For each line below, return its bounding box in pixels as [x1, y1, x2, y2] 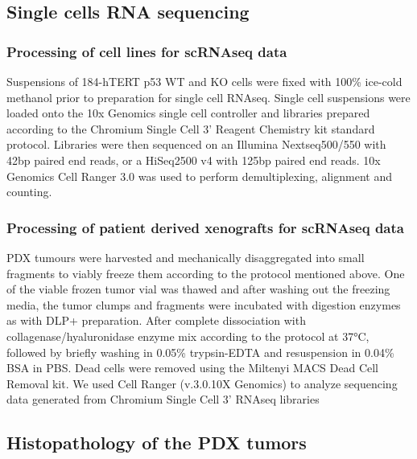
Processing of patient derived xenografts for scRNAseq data [6, 217, 404, 237]
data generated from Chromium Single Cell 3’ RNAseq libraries [6, 391, 320, 408]
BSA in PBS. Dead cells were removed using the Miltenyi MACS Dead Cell [6, 359, 378, 376]
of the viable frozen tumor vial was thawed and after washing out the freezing [6, 281, 390, 297]
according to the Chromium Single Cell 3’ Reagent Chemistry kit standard [6, 120, 375, 137]
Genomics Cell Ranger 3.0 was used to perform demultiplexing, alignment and [6, 167, 392, 184]
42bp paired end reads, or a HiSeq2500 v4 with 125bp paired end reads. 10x [6, 151, 381, 168]
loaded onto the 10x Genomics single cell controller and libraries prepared [6, 105, 370, 121]
